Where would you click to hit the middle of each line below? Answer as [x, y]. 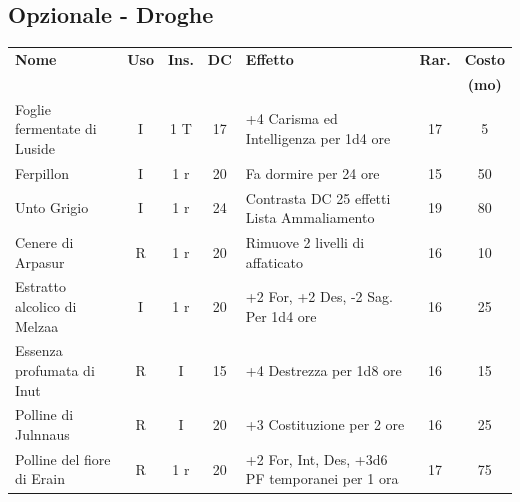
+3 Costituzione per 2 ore [325, 424]
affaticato [274, 261]
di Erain [40, 478]
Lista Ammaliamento [310, 217]
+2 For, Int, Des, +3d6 [316, 458]
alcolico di [46, 305]
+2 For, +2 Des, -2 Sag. [319, 296]
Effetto [269, 58]
